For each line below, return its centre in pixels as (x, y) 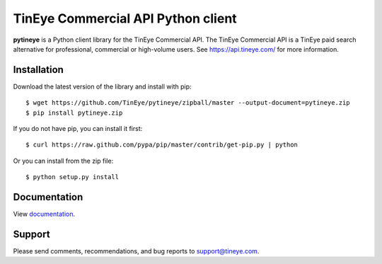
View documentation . (44, 214)
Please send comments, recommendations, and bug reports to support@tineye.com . (136, 251)
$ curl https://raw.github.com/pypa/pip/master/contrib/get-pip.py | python (162, 145)
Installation (38, 70)
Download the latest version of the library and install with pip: (102, 86)
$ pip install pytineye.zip (74, 113)
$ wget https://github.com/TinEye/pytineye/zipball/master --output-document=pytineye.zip (188, 103)
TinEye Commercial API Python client (125, 18)
